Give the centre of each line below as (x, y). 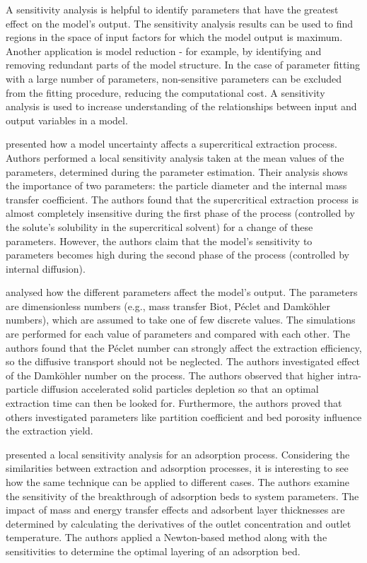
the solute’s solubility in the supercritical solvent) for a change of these (159, 226)
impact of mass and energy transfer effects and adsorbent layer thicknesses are (175, 510)
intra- (349, 375)
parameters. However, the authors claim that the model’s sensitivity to (159, 241)
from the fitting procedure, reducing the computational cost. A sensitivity (165, 92)
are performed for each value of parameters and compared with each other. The (178, 334)
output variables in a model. (67, 120)
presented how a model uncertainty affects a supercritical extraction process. (171, 144)
